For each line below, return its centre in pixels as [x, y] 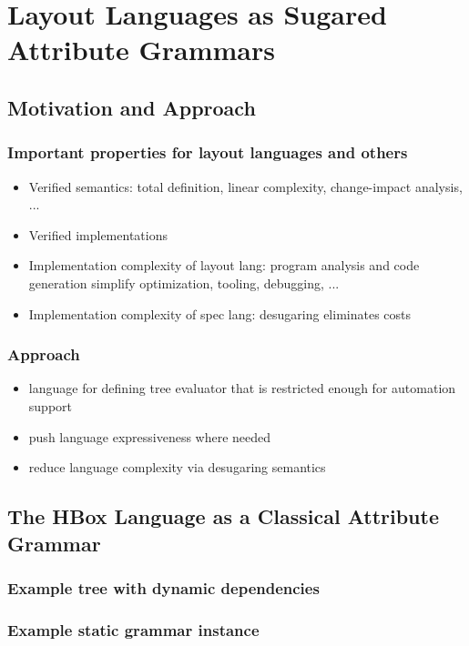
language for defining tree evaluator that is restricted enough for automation [242, 388]
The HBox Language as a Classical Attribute [223, 516]
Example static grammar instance [133, 629]
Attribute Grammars [141, 50]
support [50, 405]
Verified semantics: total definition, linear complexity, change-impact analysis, [245, 186]
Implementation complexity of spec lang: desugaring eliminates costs [220, 313]
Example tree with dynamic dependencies [163, 587]
